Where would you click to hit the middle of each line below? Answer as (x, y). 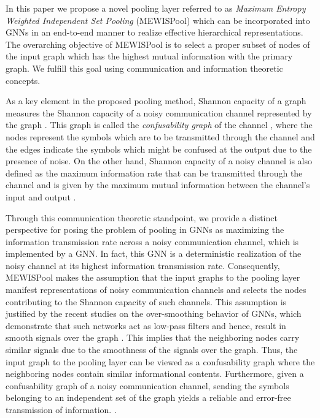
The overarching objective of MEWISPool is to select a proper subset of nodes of (158, 44)
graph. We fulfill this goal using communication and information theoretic (144, 68)
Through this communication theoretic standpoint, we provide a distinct (142, 217)
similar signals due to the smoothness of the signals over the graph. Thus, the (152, 350)
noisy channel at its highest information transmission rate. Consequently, (143, 265)
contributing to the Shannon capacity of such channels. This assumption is (146, 301)
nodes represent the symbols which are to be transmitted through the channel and (160, 136)
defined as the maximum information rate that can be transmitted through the (154, 173)
